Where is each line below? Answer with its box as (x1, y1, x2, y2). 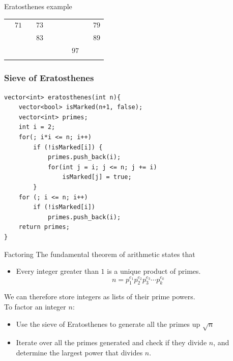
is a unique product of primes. (107, 266, 201, 276)
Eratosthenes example (4, 1, 72, 11)
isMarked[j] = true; (62, 173, 132, 181)
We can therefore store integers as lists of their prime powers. (4, 291, 195, 302)
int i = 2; (18, 123, 55, 131)
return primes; (18, 223, 70, 231)
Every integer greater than (16, 266, 99, 276)
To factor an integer (4, 301, 66, 312)
